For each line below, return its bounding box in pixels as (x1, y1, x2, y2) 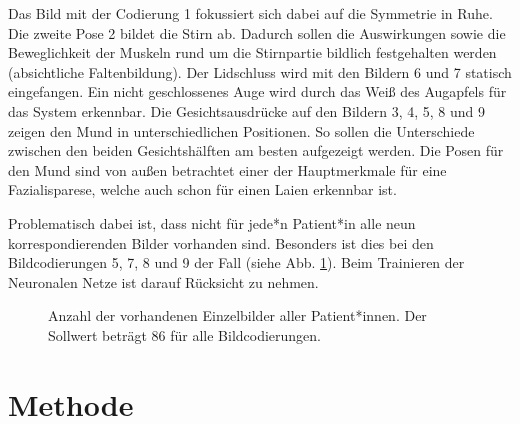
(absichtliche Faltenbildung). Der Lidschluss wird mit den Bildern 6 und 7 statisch (8, 61, 512, 82)
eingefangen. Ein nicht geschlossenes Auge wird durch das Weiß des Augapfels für (8, 81, 507, 102)
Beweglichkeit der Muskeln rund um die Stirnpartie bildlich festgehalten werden (8, 42, 497, 63)
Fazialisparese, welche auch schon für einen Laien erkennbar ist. (8, 179, 397, 200)
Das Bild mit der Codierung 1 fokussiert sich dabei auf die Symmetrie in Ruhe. (8, 3, 493, 23)
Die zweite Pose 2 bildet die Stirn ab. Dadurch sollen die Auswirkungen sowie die (8, 22, 506, 43)
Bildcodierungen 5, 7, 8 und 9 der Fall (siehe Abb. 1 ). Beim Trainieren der (8, 252, 465, 273)
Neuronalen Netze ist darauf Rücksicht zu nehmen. (8, 271, 319, 292)
